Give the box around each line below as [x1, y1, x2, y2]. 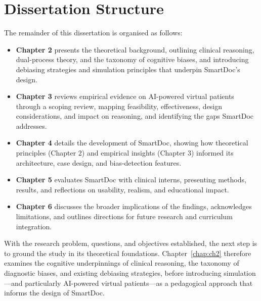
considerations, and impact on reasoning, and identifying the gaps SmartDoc [16, 111, 254, 121]
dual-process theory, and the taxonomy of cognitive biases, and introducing [16, 54, 249, 65]
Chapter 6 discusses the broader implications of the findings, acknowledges [16, 201, 252, 212]
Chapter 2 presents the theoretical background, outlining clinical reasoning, [16, 44, 254, 55]
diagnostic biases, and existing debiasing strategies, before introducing [4, 268, 222, 278]
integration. [16, 221, 52, 231]
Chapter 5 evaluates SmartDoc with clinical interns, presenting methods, [16, 174, 246, 185]
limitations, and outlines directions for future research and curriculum [16, 211, 233, 222]
